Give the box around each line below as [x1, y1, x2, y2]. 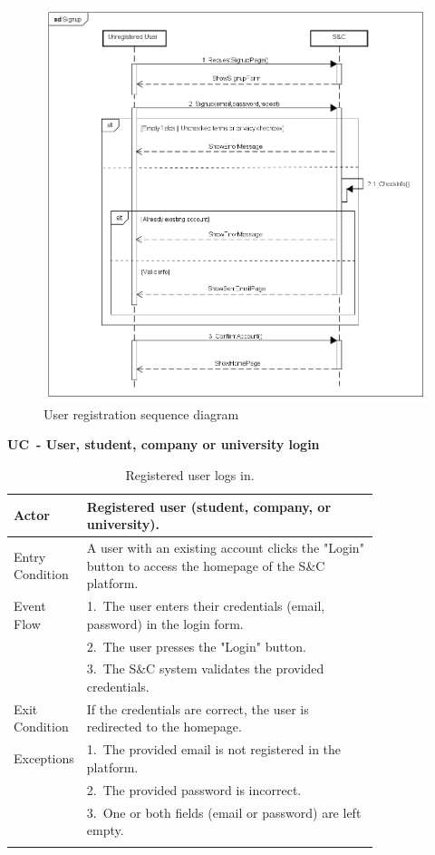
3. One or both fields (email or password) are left [86, 802, 362, 821]
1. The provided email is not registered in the [86, 740, 342, 759]
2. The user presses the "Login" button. [86, 636, 306, 655]
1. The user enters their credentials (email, [86, 596, 325, 615]
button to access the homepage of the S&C [86, 555, 325, 575]
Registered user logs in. [125, 466, 255, 485]
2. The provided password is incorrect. [86, 780, 302, 799]
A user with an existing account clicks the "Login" [86, 538, 364, 557]
